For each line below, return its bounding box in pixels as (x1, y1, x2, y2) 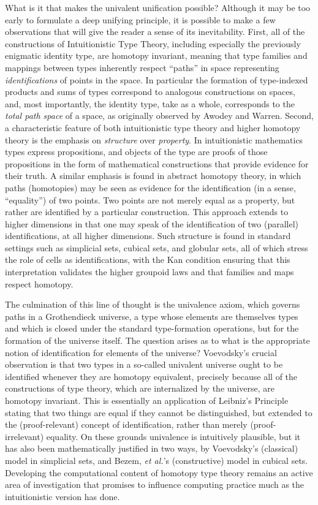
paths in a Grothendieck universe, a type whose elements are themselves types (5, 309, 298, 322)
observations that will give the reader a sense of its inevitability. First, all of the (5, 25, 305, 38)
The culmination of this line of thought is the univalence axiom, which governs (5, 298, 300, 311)
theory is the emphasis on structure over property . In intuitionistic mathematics (5, 133, 303, 146)
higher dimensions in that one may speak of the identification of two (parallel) (5, 217, 299, 230)
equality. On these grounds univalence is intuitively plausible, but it (46, 430, 301, 442)
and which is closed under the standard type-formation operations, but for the (5, 322, 299, 335)
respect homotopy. (5, 277, 74, 290)
